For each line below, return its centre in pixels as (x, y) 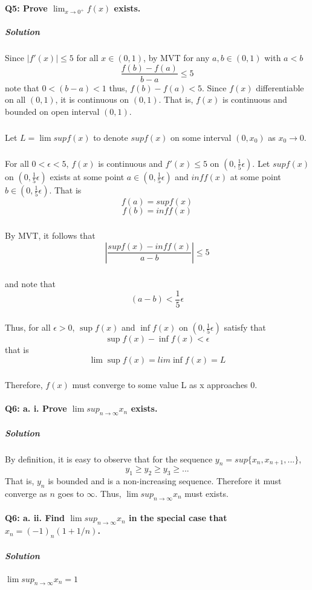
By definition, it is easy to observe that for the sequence (109, 459)
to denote (111, 137)
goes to (71, 493)
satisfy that (245, 327)
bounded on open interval (52, 111)
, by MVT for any (177, 57)
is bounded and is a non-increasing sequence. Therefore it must (165, 481)
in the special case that (178, 518)
